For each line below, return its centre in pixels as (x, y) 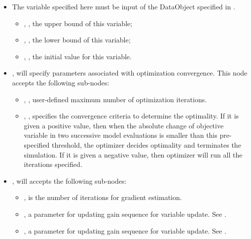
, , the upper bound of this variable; (78, 23)
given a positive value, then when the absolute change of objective (124, 125)
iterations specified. (53, 164)
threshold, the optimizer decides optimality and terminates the (146, 144)
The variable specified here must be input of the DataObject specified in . (124, 6)
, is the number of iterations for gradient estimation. (103, 197)
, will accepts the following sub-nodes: (69, 180)
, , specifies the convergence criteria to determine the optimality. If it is (131, 116)
